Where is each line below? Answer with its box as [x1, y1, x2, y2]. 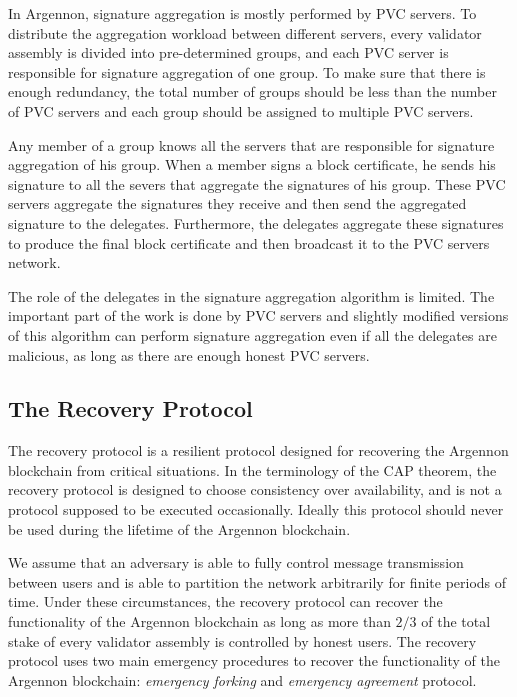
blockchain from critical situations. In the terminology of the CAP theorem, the [8, 459, 497, 480]
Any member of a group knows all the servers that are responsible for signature [8, 134, 495, 155]
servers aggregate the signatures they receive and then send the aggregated [8, 193, 467, 214]
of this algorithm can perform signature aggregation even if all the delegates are [8, 324, 497, 345]
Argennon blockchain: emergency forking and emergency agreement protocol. [8, 669, 477, 690]
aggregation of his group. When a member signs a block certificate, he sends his [8, 154, 496, 175]
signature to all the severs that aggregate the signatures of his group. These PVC [8, 173, 506, 194]
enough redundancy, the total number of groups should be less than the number [8, 81, 497, 102]
